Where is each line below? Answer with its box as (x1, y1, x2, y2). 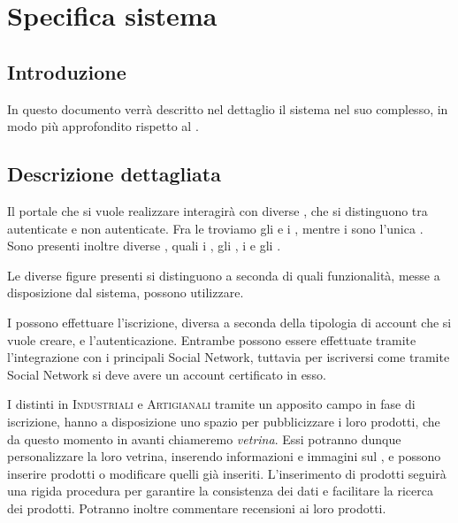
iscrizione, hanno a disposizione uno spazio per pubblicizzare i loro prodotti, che (7, 411, 440, 430)
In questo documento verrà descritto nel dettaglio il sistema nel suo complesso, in (7, 99, 448, 118)
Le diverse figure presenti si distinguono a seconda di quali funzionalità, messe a (7, 265, 440, 284)
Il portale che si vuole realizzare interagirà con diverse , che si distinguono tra (7, 201, 428, 219)
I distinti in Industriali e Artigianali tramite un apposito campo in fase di (7, 395, 416, 413)
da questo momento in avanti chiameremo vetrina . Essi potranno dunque (7, 429, 401, 448)
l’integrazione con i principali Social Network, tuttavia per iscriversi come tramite (7, 348, 450, 366)
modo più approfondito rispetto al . (7, 117, 199, 135)
